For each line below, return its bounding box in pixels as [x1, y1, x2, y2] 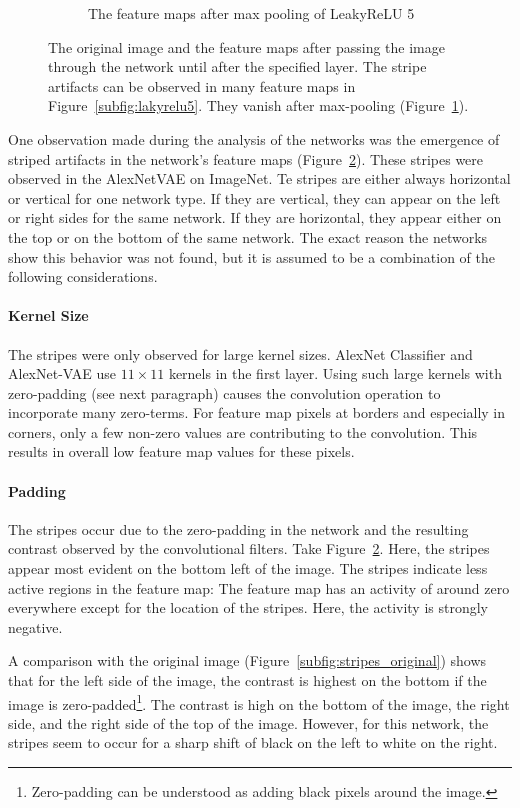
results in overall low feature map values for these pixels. [8, 441, 355, 462]
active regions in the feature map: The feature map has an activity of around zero [8, 577, 510, 598]
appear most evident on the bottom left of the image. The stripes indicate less [8, 558, 488, 579]
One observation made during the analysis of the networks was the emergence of [8, 128, 500, 149]
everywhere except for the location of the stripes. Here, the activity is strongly [8, 597, 489, 618]
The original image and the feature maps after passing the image [48, 36, 445, 57]
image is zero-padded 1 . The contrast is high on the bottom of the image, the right [8, 690, 510, 714]
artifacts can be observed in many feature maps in [48, 75, 356, 96]
